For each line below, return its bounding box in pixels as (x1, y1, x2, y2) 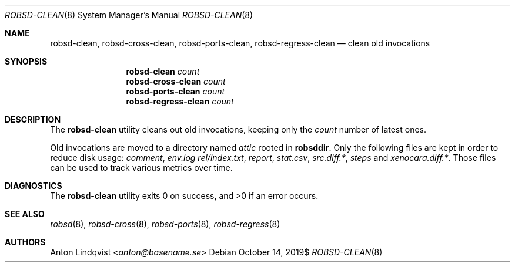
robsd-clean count (126, 66, 200, 76)
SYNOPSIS (5, 56, 48, 66)
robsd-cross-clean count (126, 76, 226, 86)
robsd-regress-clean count (126, 96, 234, 106)
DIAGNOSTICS (5, 181, 62, 191)
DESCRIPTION (5, 114, 61, 124)
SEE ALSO (5, 209, 45, 219)
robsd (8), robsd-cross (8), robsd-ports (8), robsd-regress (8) (50, 219, 280, 229)
